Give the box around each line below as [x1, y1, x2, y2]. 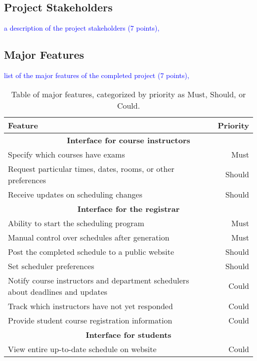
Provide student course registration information [8, 314, 172, 326]
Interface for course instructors [67, 134, 190, 146]
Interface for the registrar [77, 202, 180, 214]
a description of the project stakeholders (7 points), [4, 23, 160, 33]
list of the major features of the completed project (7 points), [4, 70, 189, 80]
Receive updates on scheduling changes [8, 188, 143, 200]
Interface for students [86, 328, 171, 340]
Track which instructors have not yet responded [8, 300, 173, 312]
